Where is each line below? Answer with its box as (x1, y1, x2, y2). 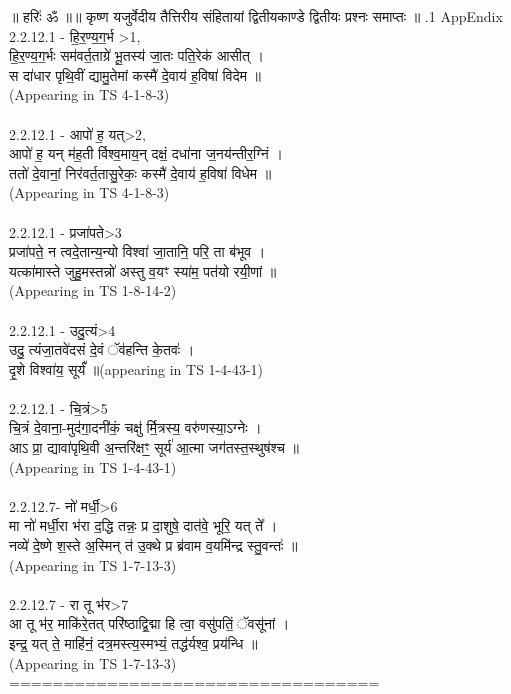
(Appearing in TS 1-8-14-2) (9, 280, 177, 301)
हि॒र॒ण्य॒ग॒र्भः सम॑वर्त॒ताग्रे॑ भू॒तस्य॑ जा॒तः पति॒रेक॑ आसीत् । (9, 45, 264, 66)
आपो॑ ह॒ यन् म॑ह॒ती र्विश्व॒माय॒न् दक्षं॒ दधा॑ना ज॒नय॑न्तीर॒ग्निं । (9, 143, 283, 164)
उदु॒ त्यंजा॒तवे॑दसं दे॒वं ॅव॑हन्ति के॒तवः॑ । (9, 339, 195, 360)
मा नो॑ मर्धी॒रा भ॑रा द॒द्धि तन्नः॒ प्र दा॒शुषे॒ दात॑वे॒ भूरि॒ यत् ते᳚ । (9, 515, 278, 536)
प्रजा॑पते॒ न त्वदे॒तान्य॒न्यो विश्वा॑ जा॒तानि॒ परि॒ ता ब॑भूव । (9, 241, 266, 262)
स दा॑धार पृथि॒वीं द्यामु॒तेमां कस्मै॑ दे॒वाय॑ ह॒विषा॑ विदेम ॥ (9, 64, 262, 85)
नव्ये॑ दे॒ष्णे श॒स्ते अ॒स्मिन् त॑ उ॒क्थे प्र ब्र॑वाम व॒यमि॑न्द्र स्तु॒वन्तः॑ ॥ (9, 535, 298, 556)
